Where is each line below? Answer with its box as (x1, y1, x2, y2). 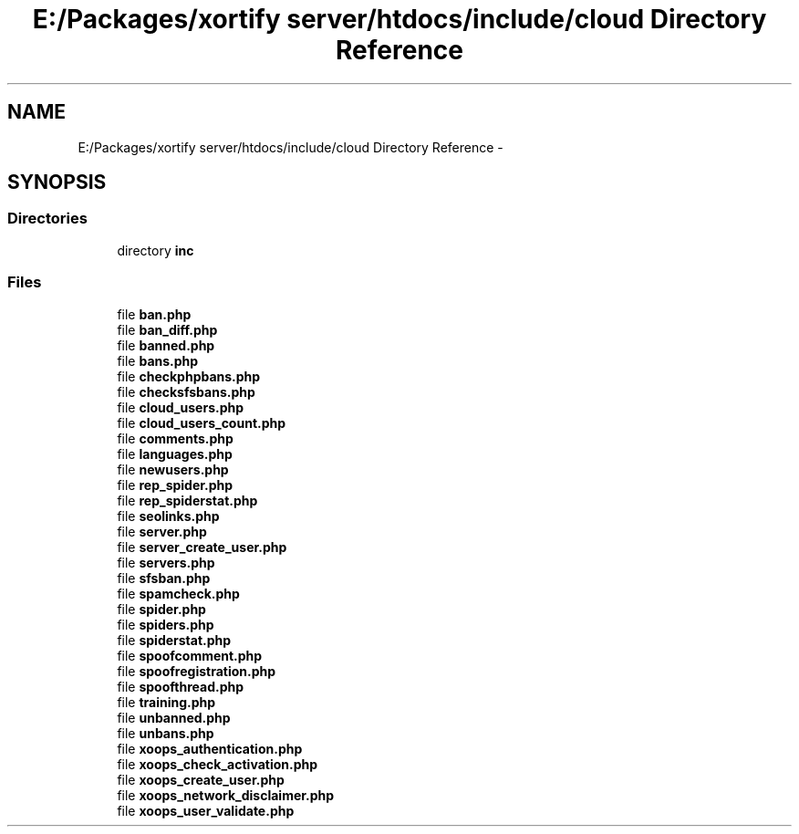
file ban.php (117, 306, 192, 322)
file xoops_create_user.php (117, 771, 285, 787)
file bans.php (117, 352, 199, 369)
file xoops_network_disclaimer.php (117, 787, 335, 803)
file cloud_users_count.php (117, 414, 286, 431)
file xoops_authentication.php (117, 740, 303, 756)
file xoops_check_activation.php (117, 756, 318, 772)
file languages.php (117, 445, 233, 462)
